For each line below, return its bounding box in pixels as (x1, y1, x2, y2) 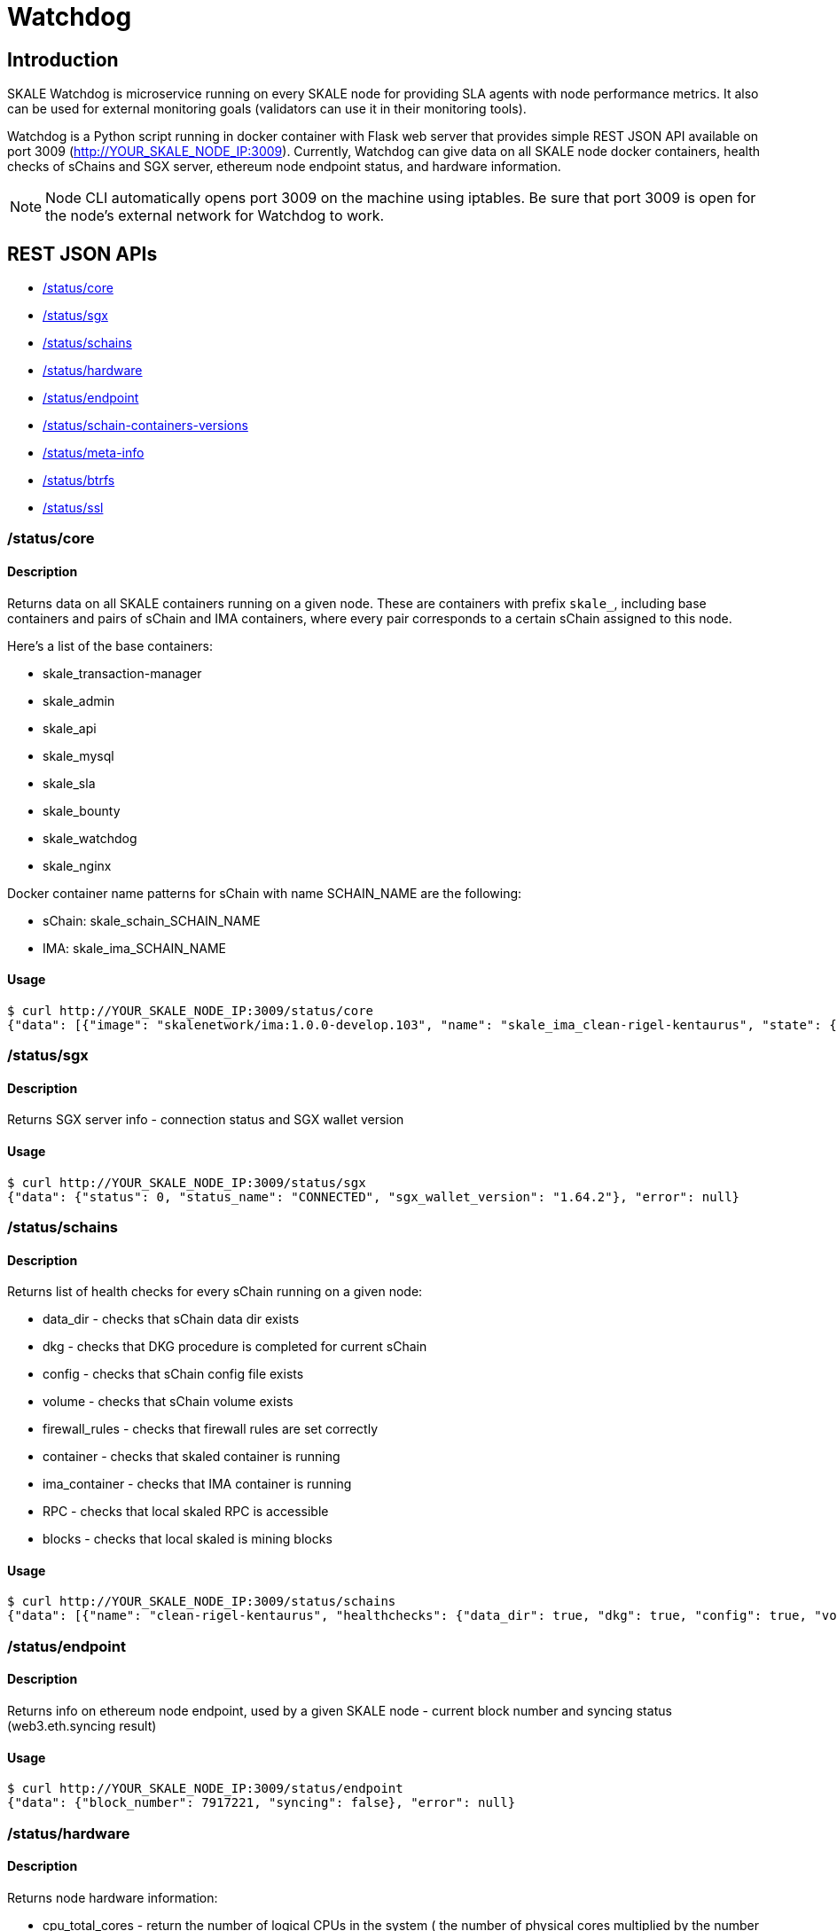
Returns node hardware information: (7, 1889, 218, 1905)
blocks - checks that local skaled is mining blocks (43, 1531, 332, 1547)
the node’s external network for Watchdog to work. (45, 207, 385, 225)
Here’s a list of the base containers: (7, 637, 214, 653)
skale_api (43, 720, 97, 736)
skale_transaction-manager (43, 665, 202, 681)
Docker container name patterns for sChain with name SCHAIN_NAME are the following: (7, 885, 522, 901)
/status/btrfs (43, 473, 115, 489)
